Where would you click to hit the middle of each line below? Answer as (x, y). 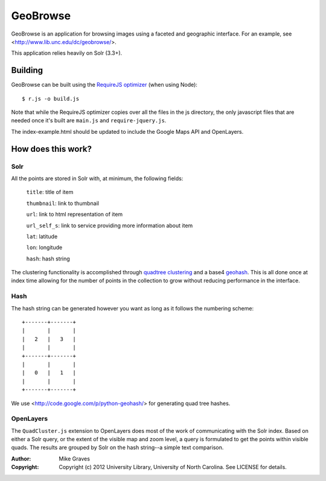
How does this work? (51, 149)
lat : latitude (42, 236)
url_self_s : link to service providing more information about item (110, 225)
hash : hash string (48, 259)
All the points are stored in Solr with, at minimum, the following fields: (97, 178)
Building (27, 70)
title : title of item (50, 192)
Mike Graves (75, 459)
